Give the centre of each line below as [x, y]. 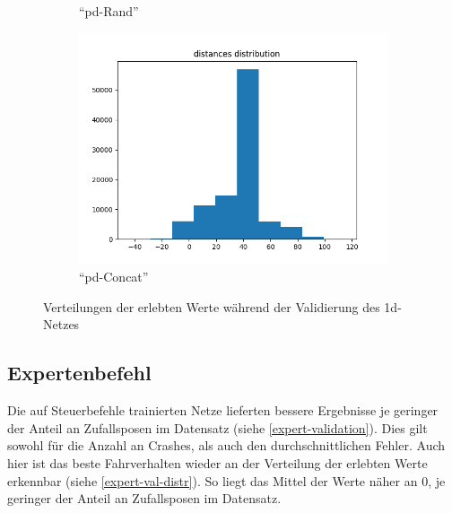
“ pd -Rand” [109, 11]
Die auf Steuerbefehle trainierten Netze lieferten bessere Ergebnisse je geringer [223, 410]
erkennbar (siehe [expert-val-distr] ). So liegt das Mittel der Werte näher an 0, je [226, 480]
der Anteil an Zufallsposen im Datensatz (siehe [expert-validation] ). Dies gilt [217, 427]
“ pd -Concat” [114, 277]
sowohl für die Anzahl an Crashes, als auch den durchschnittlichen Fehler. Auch [226, 445]
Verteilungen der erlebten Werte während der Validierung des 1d [221, 306]
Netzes [61, 324]
